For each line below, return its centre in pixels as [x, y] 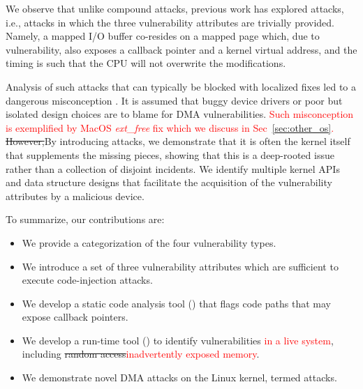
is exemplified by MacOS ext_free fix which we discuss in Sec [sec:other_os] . [170, 127]
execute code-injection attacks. [87, 280]
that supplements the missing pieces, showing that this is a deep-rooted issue [170, 154]
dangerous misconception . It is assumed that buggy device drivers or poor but [174, 100]
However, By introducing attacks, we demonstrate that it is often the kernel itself [178, 141]
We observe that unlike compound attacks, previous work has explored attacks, [175, 8]
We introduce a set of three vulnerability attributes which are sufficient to [180, 266]
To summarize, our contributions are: [85, 219]
